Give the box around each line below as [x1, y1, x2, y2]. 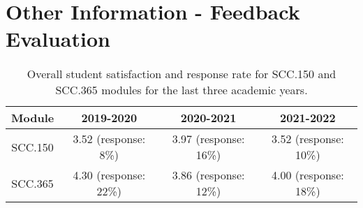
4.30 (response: [73, 167, 146, 184]
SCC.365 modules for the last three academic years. [55, 82, 308, 98]
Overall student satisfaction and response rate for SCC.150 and [27, 66, 336, 82]
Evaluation [6, 24, 110, 53]
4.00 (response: [271, 167, 344, 184]
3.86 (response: [172, 167, 245, 184]
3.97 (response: [172, 131, 245, 147]
